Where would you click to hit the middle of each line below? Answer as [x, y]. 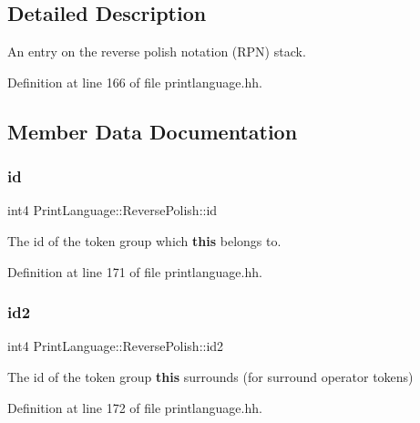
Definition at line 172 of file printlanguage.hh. [135, 407]
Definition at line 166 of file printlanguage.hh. [135, 82]
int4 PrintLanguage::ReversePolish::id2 [116, 346]
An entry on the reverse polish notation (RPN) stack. [157, 52]
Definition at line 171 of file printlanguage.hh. [135, 271]
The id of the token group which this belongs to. [144, 240]
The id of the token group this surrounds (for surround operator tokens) [210, 376]
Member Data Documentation [153, 131]
